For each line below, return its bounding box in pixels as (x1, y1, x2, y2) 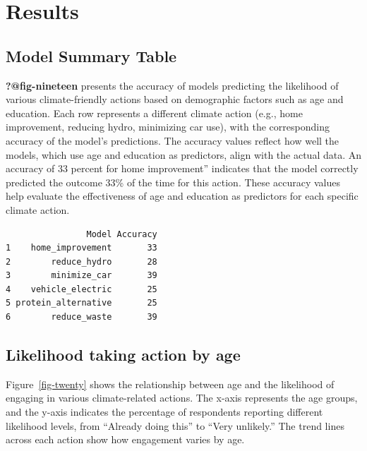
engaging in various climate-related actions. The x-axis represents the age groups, (6, 390, 358, 405)
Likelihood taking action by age (6, 344, 241, 366)
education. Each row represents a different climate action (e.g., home (6, 105, 303, 120)
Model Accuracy (86, 229, 157, 239)
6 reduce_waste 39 (6, 312, 157, 323)
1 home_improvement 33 (6, 243, 157, 253)
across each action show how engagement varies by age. (6, 432, 245, 447)
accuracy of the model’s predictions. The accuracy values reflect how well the (6, 133, 339, 148)
